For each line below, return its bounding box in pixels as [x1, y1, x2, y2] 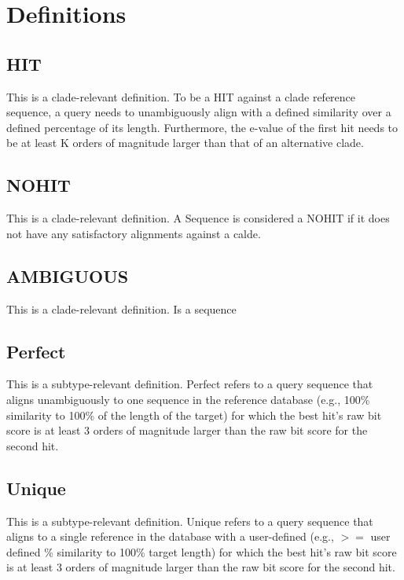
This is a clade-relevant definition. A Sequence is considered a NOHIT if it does [6, 210, 390, 226]
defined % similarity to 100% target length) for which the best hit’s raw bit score [6, 543, 397, 560]
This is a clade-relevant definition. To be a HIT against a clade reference [6, 88, 356, 105]
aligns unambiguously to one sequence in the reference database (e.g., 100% [6, 391, 370, 407]
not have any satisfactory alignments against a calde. [6, 225, 261, 241]
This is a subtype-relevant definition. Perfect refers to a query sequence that [6, 376, 373, 392]
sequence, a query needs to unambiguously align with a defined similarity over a [6, 104, 391, 120]
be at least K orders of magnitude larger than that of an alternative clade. [6, 134, 364, 151]
